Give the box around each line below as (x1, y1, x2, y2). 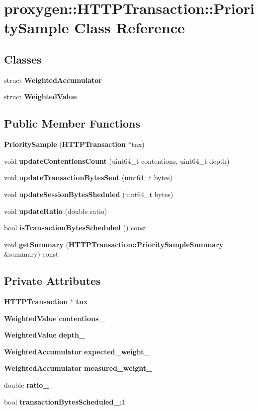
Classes (4, 51, 42, 67)
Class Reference (74, 17, 185, 38)
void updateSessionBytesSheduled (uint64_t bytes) (4, 189, 173, 199)
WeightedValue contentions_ (4, 313, 105, 323)
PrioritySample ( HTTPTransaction (4, 139, 126, 149)
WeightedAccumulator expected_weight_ (4, 346, 150, 356)
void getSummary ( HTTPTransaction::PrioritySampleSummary (4, 239, 224, 249)
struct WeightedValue (4, 91, 77, 102)
